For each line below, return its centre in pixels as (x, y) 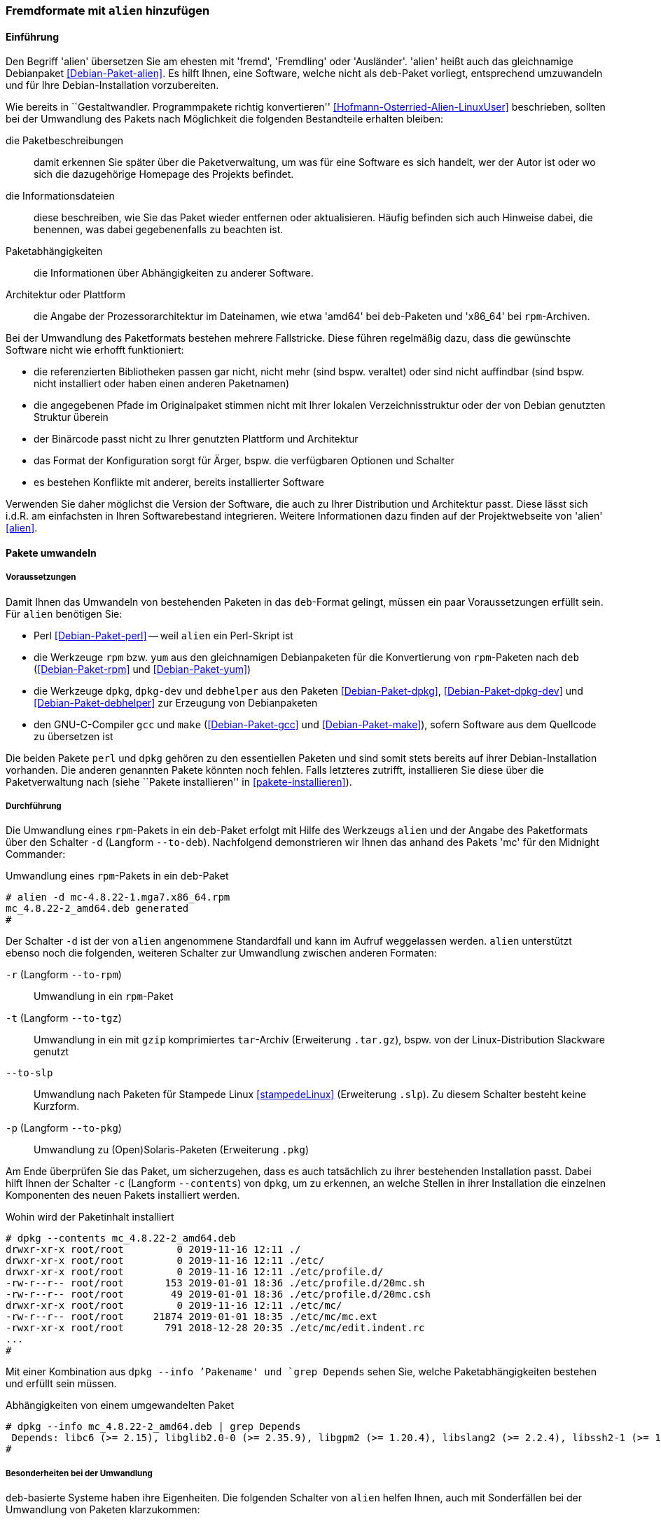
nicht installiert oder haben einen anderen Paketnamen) (162, 384)
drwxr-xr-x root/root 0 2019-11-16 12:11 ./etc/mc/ (174, 1306)
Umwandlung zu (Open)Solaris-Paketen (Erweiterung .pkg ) (172, 1150)
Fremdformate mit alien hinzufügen (108, 11)
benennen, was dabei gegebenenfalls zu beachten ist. (159, 230)
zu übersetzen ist (74, 736)
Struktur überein (71, 417)
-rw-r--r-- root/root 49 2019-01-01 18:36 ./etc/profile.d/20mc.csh (218, 1294)
